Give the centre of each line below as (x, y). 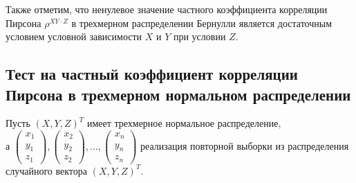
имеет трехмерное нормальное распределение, (184, 123)
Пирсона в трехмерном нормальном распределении (178, 94)
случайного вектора (47, 170)
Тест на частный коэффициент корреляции (152, 74)
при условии (199, 36)
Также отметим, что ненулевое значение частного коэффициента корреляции (167, 9)
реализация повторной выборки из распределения (245, 145)
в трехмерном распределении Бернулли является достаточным (202, 23)
